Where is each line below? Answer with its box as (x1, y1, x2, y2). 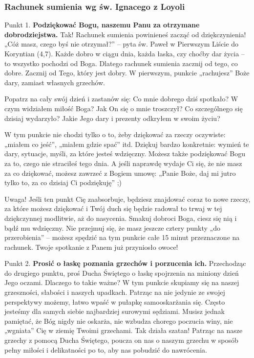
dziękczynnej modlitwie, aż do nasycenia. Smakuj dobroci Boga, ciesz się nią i (4, 213, 237, 223)
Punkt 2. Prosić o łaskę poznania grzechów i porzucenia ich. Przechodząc (4, 258, 246, 268)
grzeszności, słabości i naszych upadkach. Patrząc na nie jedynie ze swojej (4, 287, 225, 297)
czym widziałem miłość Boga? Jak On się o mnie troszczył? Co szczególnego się (4, 103, 243, 113)
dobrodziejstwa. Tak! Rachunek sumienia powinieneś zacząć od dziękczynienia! (4, 29, 246, 39)
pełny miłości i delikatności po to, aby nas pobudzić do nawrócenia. (4, 344, 207, 355)
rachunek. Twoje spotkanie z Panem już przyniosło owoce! (4, 241, 178, 252)
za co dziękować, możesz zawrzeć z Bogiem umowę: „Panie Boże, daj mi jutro (4, 167, 236, 178)
